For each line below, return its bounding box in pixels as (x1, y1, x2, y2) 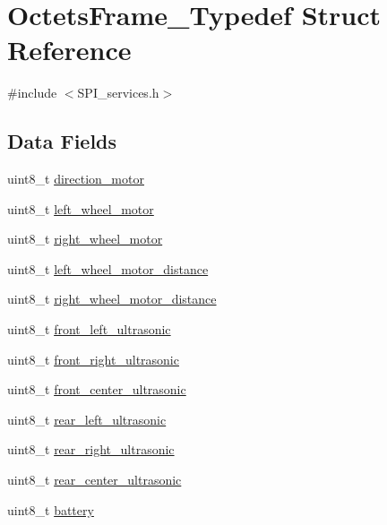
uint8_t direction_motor (7, 169, 144, 188)
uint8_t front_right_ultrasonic (7, 349, 179, 368)
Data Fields (7, 127, 117, 155)
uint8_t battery (7, 500, 94, 519)
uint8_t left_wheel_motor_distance (7, 259, 209, 278)
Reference (7, 31, 132, 68)
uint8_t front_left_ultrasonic (7, 320, 171, 339)
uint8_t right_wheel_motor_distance (7, 289, 217, 308)
